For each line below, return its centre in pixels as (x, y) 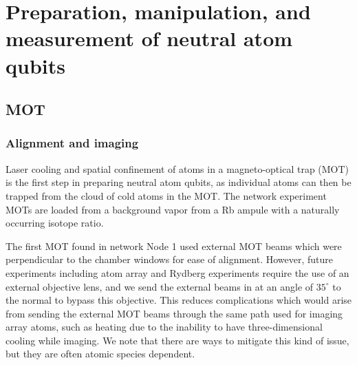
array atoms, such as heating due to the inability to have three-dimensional (164, 327)
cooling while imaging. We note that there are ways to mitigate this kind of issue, (177, 340)
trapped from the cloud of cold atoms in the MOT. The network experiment (166, 195)
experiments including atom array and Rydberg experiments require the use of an (177, 272)
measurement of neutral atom (149, 38)
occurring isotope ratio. (55, 223)
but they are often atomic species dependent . (100, 354)
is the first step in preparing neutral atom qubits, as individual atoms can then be (178, 182)
